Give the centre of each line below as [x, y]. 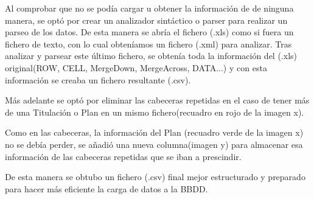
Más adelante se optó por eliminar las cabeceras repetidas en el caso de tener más [157, 100]
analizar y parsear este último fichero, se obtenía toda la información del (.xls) [151, 56]
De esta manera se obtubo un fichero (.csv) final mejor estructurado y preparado [155, 177]
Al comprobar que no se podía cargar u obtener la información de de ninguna [149, 8]
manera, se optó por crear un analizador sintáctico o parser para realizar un [146, 20]
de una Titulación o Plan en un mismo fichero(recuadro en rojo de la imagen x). [155, 112]
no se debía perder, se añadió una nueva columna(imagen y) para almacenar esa [154, 144]
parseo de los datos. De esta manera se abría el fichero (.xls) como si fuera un [149, 32]
